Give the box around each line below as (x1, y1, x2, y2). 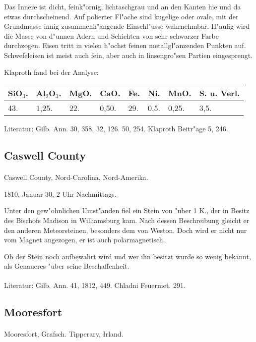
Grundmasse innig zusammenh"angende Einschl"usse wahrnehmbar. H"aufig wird (4, 21, 250, 31)
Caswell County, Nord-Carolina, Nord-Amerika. (4, 172, 148, 182)
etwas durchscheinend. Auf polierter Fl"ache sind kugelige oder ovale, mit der (4, 11, 239, 21)
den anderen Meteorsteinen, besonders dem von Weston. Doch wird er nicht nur (4, 225, 247, 235)
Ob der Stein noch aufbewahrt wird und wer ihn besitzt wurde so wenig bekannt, (4, 251, 251, 261)
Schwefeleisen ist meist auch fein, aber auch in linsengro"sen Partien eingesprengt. (4, 50, 253, 60)
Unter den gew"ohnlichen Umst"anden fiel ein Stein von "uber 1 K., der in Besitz (4, 205, 250, 216)
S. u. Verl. (199, 87, 240, 99)
